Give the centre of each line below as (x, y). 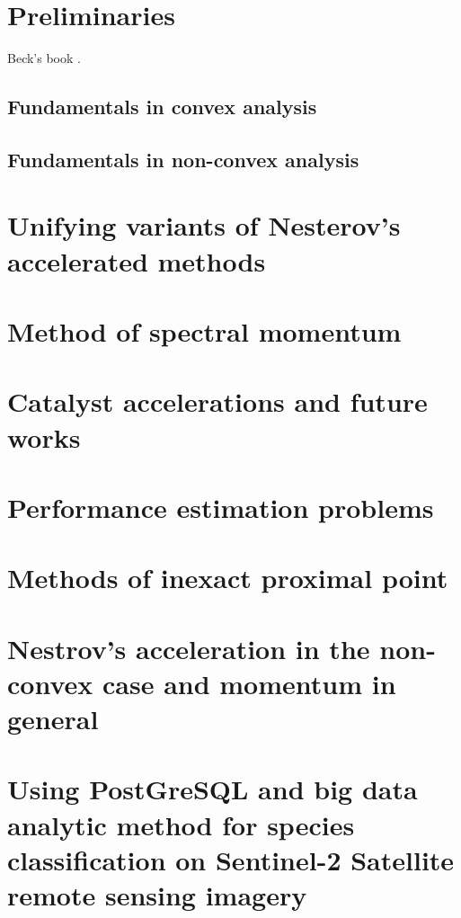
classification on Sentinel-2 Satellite (231, 859)
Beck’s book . (44, 58)
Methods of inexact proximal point (228, 578)
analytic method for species (181, 824)
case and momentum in (249, 683)
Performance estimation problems (221, 507)
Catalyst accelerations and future (217, 401)
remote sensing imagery (157, 895)
